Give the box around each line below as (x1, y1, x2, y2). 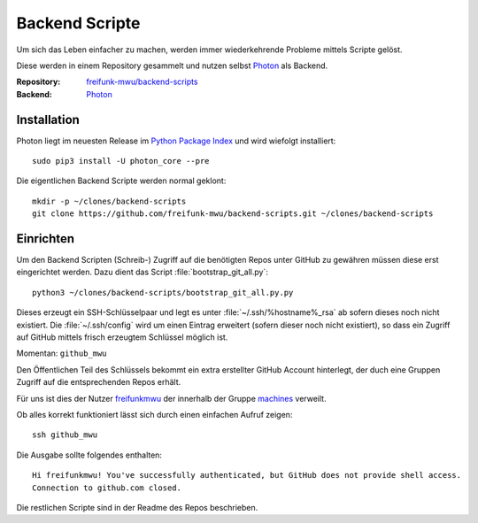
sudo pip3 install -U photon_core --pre (32, 156, 210, 166)
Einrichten (16, 231, 75, 246)
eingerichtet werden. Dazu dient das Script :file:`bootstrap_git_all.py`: (16, 266, 269, 278)
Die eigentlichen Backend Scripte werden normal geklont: (16, 175, 227, 186)
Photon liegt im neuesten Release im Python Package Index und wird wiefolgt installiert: (16, 135, 336, 146)
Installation (16, 112, 80, 127)
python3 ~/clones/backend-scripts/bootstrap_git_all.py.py (32, 288, 294, 297)
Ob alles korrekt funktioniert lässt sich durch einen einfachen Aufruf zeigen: (16, 410, 293, 419)
